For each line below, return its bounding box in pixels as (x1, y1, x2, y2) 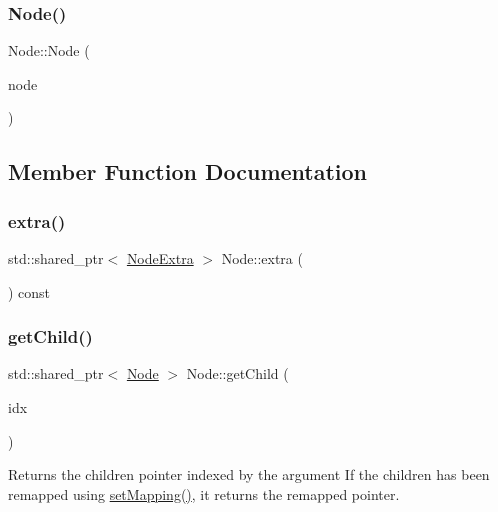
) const (8, 281, 51, 302)
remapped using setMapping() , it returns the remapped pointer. (8, 483, 400, 504)
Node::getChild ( (186, 363, 289, 384)
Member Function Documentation (8, 156, 368, 187)
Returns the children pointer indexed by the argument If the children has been (8, 464, 490, 485)
